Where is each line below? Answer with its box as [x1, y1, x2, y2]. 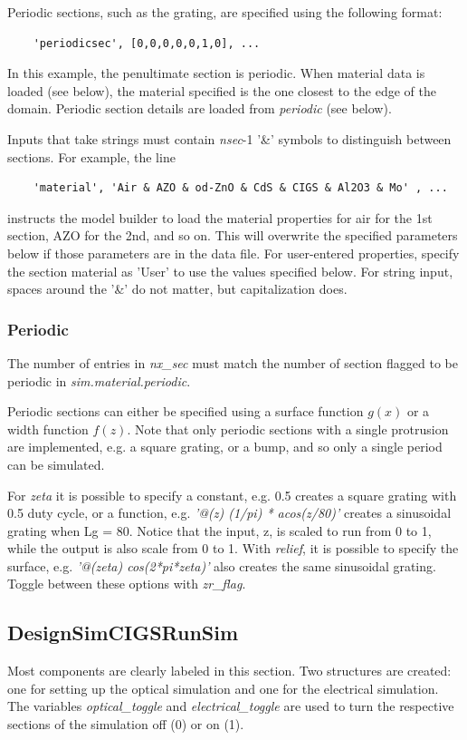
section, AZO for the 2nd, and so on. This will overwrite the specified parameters [7, 226, 458, 245]
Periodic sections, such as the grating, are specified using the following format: [7, 3, 443, 21]
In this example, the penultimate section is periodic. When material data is [7, 63, 425, 83]
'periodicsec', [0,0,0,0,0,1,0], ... [33, 36, 261, 50]
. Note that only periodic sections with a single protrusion [127, 419, 449, 438]
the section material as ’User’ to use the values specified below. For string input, [7, 261, 453, 280]
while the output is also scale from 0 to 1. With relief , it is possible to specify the [7, 539, 459, 558]
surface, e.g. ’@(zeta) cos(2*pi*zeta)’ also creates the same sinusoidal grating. [7, 556, 436, 575]
